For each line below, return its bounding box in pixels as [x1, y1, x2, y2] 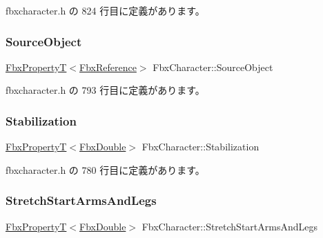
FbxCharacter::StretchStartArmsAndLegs [141, 219, 318, 233]
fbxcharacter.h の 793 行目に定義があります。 [6, 83, 205, 97]
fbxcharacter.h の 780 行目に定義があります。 [6, 162, 205, 177]
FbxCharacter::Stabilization [141, 139, 260, 154]
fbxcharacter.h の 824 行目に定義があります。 [6, 3, 205, 17]
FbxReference [79, 59, 137, 74]
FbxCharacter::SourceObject [153, 59, 273, 74]
